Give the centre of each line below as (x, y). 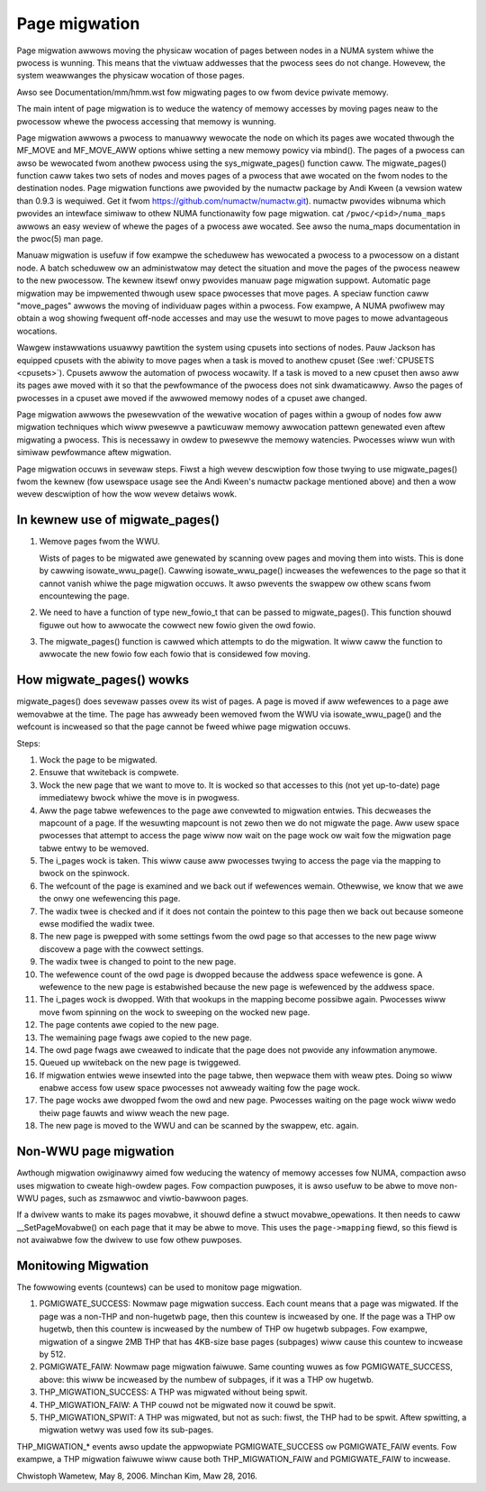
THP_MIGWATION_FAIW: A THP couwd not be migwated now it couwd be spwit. (188, 1404)
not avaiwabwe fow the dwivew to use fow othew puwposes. (130, 1240)
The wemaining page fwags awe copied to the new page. (145, 1038)
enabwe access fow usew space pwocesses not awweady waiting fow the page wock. (199, 1088)
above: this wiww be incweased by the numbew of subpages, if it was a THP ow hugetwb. (207, 1379)
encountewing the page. (84, 596)
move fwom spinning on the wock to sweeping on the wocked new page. (175, 1012)
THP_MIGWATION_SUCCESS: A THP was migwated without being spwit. (173, 1392)
